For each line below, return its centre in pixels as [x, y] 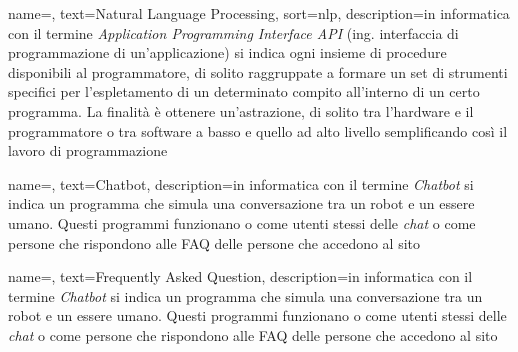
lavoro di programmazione [88, 150]
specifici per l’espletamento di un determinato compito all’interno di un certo [244, 91]
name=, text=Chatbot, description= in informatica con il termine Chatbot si [241, 183]
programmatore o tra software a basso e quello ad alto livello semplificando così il [258, 130]
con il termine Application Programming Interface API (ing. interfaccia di [233, 32]
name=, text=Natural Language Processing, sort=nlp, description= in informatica [259, 13]
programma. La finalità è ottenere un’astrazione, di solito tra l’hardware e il [241, 110]
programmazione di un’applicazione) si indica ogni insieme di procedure [227, 52]
